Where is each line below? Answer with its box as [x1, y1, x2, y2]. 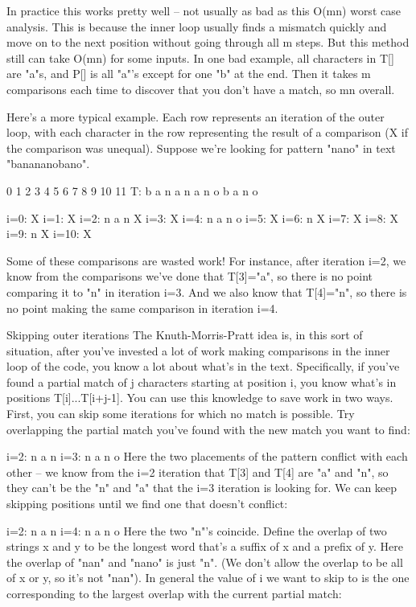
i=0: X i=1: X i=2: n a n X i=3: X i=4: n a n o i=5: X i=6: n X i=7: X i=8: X [6, 209, 398, 226]
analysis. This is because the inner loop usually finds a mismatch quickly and [6, 18, 387, 35]
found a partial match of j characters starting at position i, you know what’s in [6, 373, 397, 390]
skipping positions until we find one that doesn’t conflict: [6, 495, 288, 512]
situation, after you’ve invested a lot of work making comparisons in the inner [6, 342, 390, 359]
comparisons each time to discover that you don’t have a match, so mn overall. [6, 80, 395, 97]
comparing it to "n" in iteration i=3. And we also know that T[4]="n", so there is [6, 283, 407, 300]
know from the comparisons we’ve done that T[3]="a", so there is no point [6, 268, 373, 285]
